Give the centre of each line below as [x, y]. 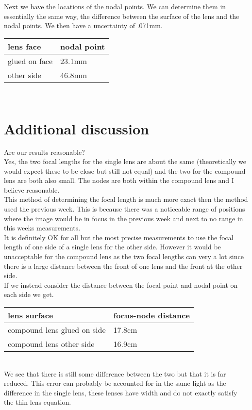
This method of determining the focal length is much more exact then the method [126, 199]
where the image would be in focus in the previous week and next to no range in [124, 218]
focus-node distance [151, 315]
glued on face [30, 61]
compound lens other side [51, 344]
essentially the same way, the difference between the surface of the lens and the [122, 16]
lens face [25, 46]
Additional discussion [76, 128]
